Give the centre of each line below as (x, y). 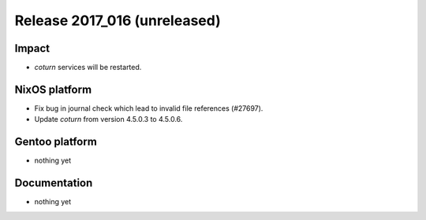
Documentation (54, 183)
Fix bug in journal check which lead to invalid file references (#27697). (149, 108)
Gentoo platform (56, 142)
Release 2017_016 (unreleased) (118, 20)
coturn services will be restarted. (88, 68)
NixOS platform (53, 89)
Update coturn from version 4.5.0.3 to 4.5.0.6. (108, 119)
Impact (32, 48)
